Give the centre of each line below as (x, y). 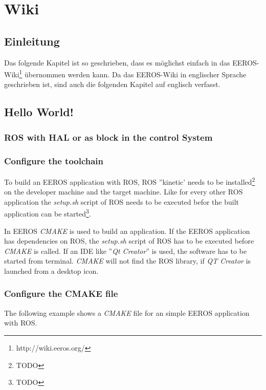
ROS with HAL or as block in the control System (108, 137)
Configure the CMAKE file (61, 294)
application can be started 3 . (48, 213)
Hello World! (39, 112)
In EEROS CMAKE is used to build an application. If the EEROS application (127, 231)
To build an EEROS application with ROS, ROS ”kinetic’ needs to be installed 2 (130, 181)
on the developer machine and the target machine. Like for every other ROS (124, 192)
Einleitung (32, 41)
